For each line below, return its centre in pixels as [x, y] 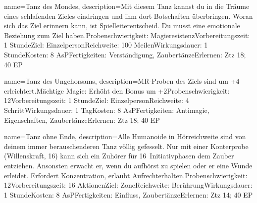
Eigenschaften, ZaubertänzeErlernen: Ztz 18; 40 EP [82, 120]
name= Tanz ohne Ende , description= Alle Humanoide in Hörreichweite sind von [125, 136]
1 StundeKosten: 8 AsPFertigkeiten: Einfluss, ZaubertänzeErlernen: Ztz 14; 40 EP [128, 194]
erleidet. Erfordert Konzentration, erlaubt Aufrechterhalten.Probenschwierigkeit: [126, 175]
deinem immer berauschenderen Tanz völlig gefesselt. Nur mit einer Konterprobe [126, 146]
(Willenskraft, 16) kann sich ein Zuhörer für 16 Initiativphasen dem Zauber [119, 156]
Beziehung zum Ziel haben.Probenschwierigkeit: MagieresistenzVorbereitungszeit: [127, 35]
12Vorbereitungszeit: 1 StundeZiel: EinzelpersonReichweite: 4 [97, 100]
